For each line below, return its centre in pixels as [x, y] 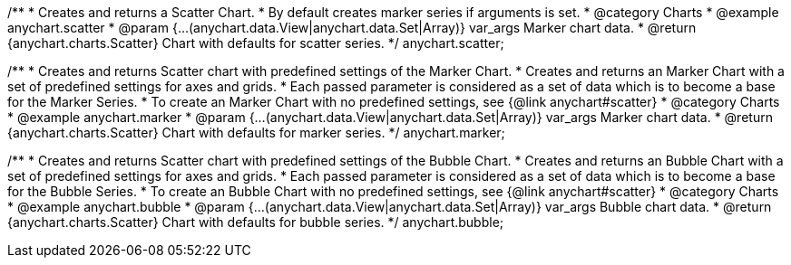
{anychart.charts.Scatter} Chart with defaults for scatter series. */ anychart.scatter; [256, 43]
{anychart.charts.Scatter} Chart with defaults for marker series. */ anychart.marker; [256, 132]
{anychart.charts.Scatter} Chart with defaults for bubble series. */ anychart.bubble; [256, 222]
